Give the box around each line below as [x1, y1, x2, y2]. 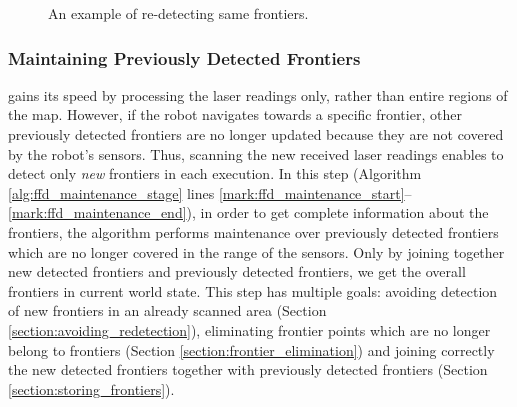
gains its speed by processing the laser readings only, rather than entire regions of [8, 84, 508, 105]
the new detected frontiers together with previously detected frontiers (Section [8, 359, 488, 380]
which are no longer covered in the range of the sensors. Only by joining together [8, 241, 505, 262]
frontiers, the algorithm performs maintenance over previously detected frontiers [8, 221, 499, 242]
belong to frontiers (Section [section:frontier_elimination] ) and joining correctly [8, 339, 495, 360]
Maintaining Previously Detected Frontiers [8, 45, 361, 70]
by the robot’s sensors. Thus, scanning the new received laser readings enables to [8, 143, 504, 164]
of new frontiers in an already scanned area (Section [8, 300, 327, 321]
